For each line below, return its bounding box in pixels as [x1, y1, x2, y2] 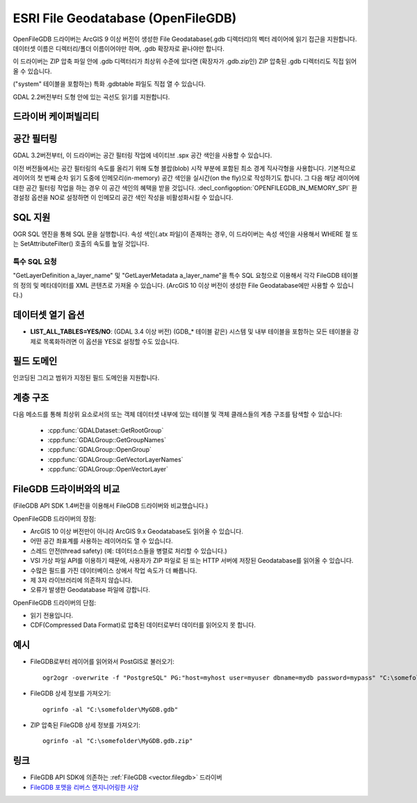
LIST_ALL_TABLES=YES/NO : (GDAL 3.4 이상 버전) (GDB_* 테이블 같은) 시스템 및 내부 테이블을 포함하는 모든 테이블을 [30, 327, 352, 336]
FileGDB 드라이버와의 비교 [13, 483, 120, 495]
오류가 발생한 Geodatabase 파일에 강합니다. [30, 586, 151, 594]
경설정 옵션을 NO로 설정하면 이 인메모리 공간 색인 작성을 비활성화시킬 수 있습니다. [13, 193, 234, 201]
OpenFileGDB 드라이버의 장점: [13, 514, 97, 522]
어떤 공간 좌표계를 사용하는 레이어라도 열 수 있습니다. [30, 537, 173, 545]
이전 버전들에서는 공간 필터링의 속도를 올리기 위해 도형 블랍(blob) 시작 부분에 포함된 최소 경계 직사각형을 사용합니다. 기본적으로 [13, 164, 356, 172]
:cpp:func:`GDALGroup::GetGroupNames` [47, 436, 167, 444]
